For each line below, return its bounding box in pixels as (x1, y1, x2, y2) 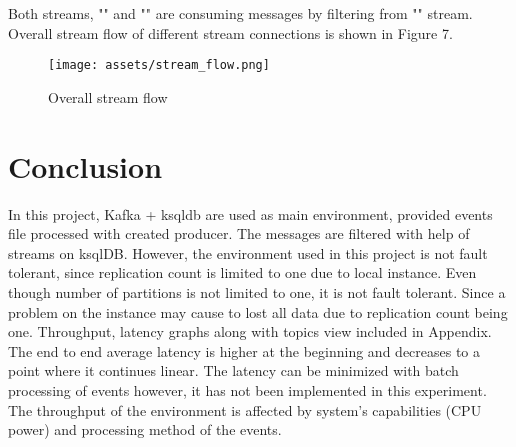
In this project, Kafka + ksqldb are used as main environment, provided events (8, 203, 493, 224)
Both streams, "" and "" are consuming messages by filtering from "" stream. (8, 3, 473, 23)
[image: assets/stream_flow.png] (48, 58, 270, 73)
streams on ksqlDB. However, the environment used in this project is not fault (8, 242, 488, 263)
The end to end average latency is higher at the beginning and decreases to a (8, 340, 481, 361)
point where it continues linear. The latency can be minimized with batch (8, 360, 459, 381)
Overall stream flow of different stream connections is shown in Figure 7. (8, 22, 453, 43)
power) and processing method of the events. (8, 419, 282, 440)
